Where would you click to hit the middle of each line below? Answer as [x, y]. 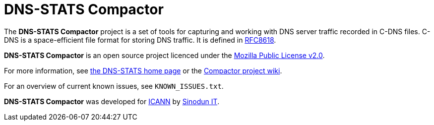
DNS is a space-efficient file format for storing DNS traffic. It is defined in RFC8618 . [140, 40]
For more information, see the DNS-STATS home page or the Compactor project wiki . [143, 70]
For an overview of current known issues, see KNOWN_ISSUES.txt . [114, 86]
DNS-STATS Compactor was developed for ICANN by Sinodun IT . [112, 101]
